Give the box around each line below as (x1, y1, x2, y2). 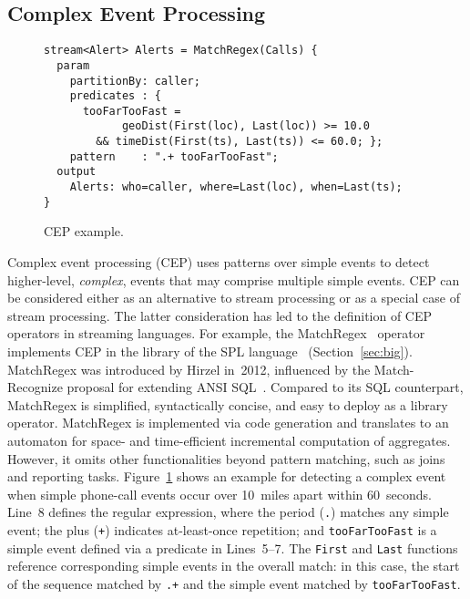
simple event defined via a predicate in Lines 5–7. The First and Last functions (7, 538, 458, 557)
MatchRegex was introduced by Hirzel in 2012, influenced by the (7, 359, 371, 378)
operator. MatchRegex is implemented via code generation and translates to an (7, 413, 449, 432)
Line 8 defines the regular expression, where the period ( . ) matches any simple (7, 502, 449, 522)
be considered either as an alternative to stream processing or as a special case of (7, 288, 460, 307)
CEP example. (44, 222, 124, 241)
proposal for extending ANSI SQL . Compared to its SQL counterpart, (66, 377, 464, 397)
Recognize (7, 377, 63, 397)
